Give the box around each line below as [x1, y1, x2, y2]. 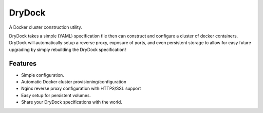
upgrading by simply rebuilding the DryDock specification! [9, 47, 126, 52]
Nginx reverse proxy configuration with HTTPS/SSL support [21, 85, 141, 92]
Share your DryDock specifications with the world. [21, 99, 123, 105]
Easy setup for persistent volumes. [21, 92, 91, 98]
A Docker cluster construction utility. [9, 24, 82, 30]
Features [9, 59, 37, 67]
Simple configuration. [21, 72, 64, 78]
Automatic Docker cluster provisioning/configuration [21, 79, 127, 85]
